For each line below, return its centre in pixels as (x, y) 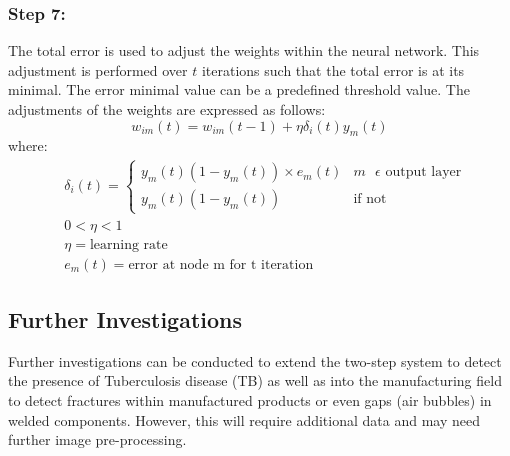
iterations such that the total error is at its (333, 69)
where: (28, 145)
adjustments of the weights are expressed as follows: (167, 109)
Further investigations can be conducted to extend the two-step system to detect (255, 360)
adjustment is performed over (98, 69)
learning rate (128, 244)
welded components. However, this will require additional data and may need (244, 419)
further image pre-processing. (97, 439)
